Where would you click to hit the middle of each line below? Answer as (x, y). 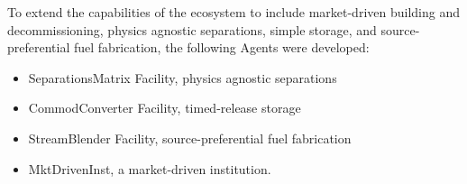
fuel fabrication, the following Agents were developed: (221, 47)
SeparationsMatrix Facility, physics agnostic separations (183, 77)
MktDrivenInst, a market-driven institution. (150, 168)
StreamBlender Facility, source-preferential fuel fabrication (190, 138)
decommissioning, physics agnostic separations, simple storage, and (192, 29)
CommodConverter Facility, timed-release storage (165, 108)
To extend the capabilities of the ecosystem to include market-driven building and (233, 12)
